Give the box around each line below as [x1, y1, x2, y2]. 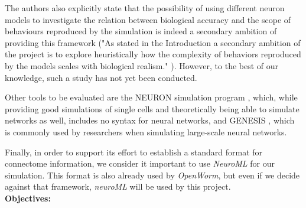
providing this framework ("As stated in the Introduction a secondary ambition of [5, 36, 301, 48]
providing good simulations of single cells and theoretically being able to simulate [5, 102, 300, 115]
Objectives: [5, 191, 51, 204]
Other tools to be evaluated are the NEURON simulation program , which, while [5, 91, 298, 103]
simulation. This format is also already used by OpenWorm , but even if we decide [5, 168, 300, 181]
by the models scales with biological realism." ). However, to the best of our [5, 59, 279, 71]
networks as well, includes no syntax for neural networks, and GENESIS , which [5, 114, 295, 126]
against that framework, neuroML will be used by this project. [5, 180, 231, 193]
